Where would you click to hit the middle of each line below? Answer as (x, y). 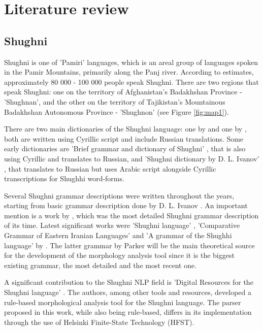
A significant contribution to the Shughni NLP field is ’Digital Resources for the (129, 282)
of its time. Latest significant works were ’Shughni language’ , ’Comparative (122, 225)
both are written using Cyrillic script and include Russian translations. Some (124, 138)
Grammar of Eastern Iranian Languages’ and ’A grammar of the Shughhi (118, 235)
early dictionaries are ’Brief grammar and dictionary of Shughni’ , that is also (125, 148)
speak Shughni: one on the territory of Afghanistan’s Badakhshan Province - (123, 92)
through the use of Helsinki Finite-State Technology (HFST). (99, 322)
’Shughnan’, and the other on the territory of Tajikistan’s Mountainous (115, 101)
